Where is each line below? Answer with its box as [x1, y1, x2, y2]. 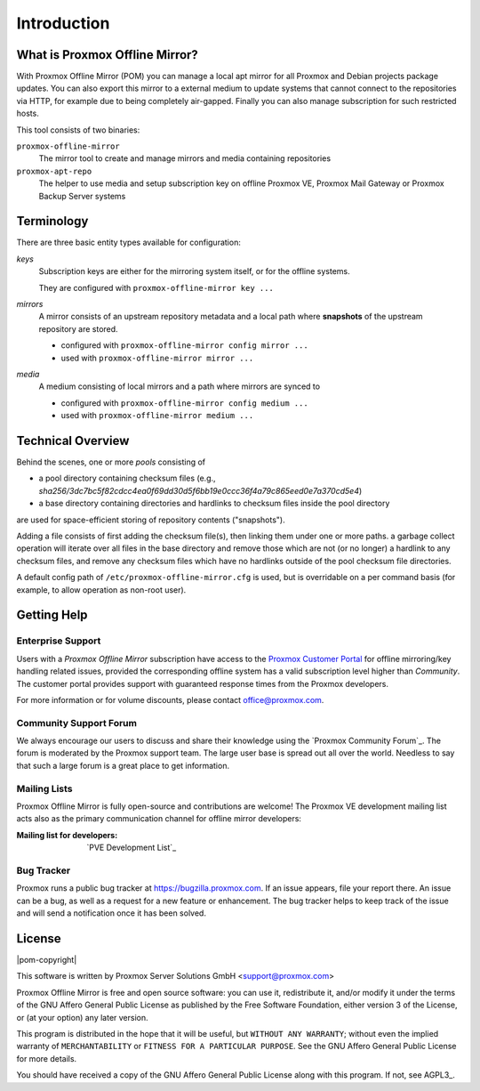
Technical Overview [16, 432, 130, 449]
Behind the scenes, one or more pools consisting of [16, 457, 206, 467]
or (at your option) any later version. [16, 1012, 148, 1022]
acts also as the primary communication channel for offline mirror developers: [16, 813, 302, 824]
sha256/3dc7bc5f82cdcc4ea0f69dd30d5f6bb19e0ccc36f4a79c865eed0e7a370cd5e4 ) [38, 485, 363, 496]
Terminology [16, 214, 89, 229]
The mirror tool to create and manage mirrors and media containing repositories [38, 153, 332, 164]
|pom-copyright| [16, 954, 77, 965]
